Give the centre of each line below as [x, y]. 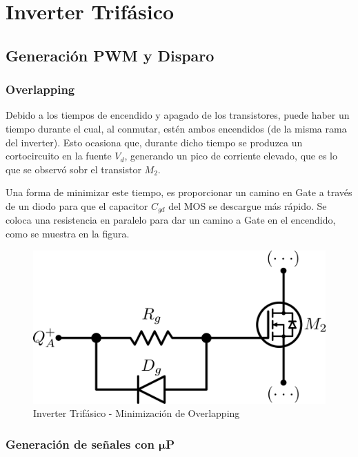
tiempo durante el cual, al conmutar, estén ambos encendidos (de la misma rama [176, 128]
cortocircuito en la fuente [59, 156]
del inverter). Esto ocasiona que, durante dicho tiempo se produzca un [154, 142]
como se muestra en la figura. [68, 233]
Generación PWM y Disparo [110, 55]
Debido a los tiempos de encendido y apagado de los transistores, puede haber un [178, 115]
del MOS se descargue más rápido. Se [248, 205]
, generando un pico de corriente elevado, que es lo [231, 156]
